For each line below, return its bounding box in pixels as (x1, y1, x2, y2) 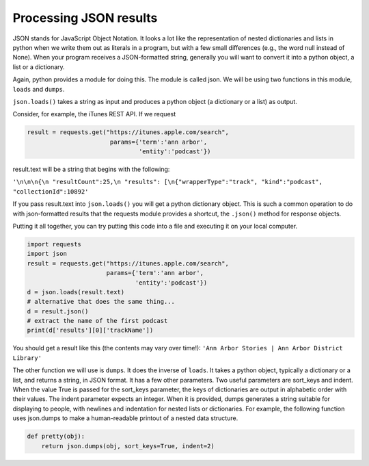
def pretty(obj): (27, 432, 85, 441)
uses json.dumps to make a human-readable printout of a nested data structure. (12, 414, 238, 422)
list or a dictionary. (12, 62, 65, 71)
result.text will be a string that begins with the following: (12, 165, 170, 174)
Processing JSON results (12, 10, 158, 25)
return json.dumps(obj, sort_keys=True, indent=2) (41, 442, 215, 450)
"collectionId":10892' (12, 187, 89, 195)
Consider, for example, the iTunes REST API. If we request (12, 110, 176, 118)
